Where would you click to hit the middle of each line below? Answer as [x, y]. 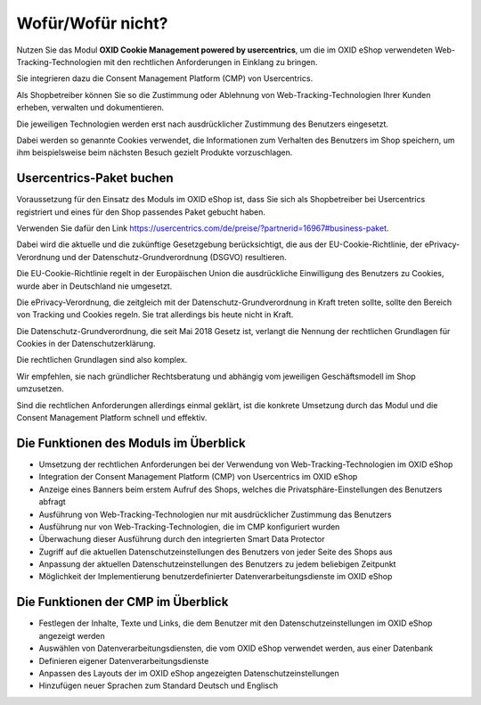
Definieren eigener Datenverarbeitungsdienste [124, 660]
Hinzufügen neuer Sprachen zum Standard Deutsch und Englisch [159, 685]
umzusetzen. [40, 389]
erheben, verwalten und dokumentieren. [90, 108]
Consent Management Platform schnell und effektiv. [112, 418]
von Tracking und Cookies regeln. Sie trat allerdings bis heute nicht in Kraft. [155, 315]
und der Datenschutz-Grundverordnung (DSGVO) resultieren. [174, 257]
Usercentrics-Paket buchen [95, 178]
